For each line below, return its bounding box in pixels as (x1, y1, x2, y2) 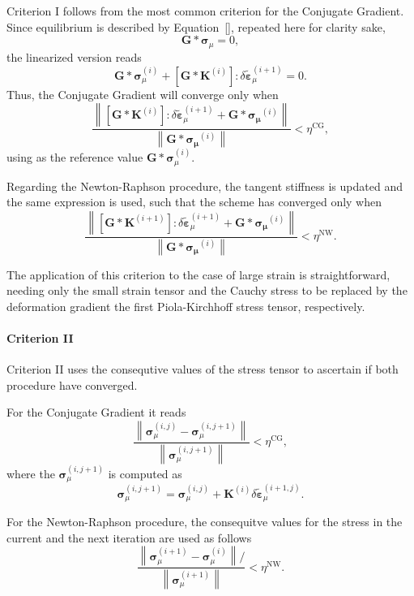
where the (6, 464, 55, 482)
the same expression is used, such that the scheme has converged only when (6, 193, 382, 210)
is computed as (108, 464, 182, 482)
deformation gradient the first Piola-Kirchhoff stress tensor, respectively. (6, 297, 365, 314)
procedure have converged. (6, 376, 138, 393)
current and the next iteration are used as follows (6, 529, 252, 546)
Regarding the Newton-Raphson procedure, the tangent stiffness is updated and (6, 177, 403, 194)
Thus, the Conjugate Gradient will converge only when (6, 85, 279, 102)
